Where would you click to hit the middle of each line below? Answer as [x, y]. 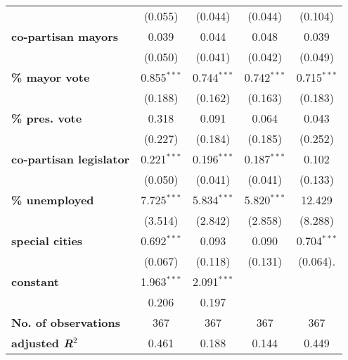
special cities [47, 241]
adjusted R [42, 343]
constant [35, 281]
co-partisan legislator [71, 159]
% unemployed [53, 200]
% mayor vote [51, 77]
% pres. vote [47, 118]
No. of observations [66, 322]
